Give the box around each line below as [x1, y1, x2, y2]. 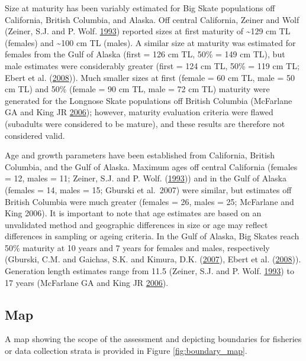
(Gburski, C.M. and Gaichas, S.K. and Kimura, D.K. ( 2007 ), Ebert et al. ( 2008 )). [5, 253, 301, 265]
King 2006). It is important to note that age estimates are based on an [5, 207, 262, 219]
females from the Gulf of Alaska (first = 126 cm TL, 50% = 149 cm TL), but [5, 48, 285, 60]
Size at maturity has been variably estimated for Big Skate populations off [5, 2, 275, 14]
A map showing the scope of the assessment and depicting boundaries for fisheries [5, 333, 302, 345]
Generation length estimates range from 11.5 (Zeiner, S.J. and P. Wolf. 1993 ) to [5, 265, 294, 277]
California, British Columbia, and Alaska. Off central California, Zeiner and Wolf [5, 13, 299, 25]
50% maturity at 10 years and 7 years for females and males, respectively [5, 241, 270, 253]
